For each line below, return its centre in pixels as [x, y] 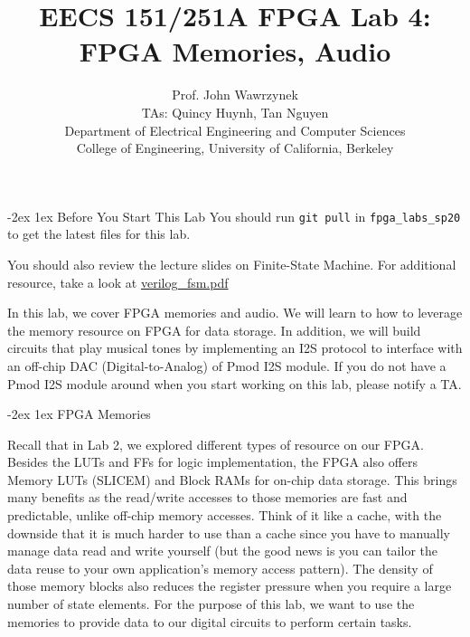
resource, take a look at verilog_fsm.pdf [118, 282]
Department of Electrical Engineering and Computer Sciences [235, 130]
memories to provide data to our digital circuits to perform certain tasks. [210, 621]
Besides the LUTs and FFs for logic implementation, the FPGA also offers [213, 462]
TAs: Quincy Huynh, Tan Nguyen [235, 112]
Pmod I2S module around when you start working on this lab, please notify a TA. [235, 383]
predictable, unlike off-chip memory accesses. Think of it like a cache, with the [225, 515]
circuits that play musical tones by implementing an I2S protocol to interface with [235, 348]
